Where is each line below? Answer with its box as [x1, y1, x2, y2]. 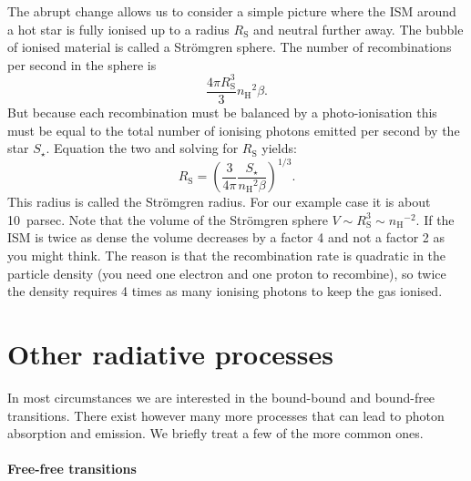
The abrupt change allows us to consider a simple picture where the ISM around [7, 2, 456, 20]
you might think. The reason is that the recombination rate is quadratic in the [7, 246, 446, 264]
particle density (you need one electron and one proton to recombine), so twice [7, 263, 446, 282]
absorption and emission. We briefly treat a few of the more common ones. [7, 424, 424, 443]
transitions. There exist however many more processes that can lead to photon [7, 405, 445, 425]
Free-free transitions [7, 459, 137, 478]
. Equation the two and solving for [46, 138, 239, 158]
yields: [261, 138, 297, 158]
